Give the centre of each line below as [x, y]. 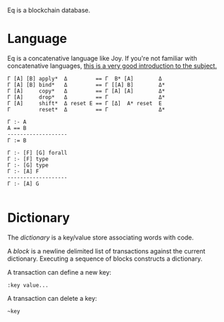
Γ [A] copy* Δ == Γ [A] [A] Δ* [86, 91]
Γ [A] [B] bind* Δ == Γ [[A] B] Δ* [86, 85]
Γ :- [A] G [23, 184]
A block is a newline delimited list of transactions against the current [106, 251]
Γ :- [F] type [28, 159]
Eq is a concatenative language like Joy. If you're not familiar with [102, 58]
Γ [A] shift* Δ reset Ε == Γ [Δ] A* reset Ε [85, 103]
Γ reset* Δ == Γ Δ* [86, 109]
